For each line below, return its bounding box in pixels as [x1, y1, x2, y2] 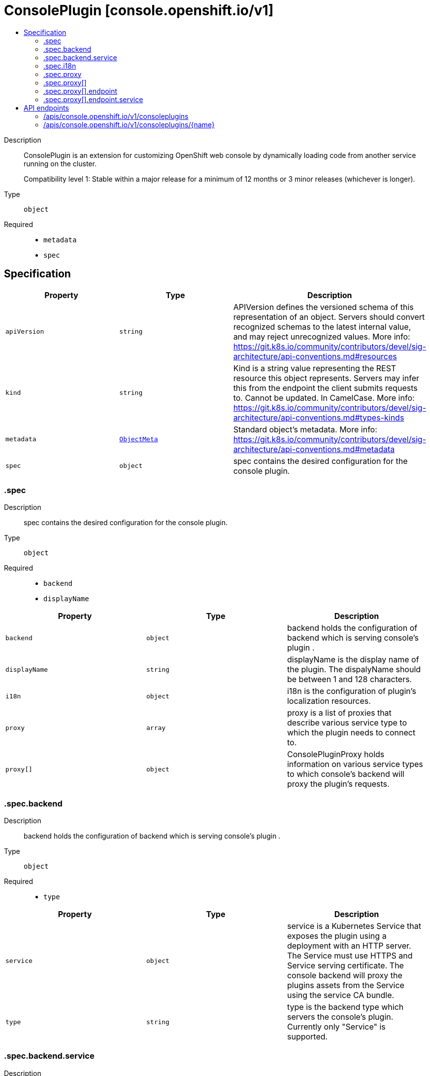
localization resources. [287, 696, 371, 706]
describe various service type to [287, 718, 407, 728]
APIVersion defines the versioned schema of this [233, 302, 414, 312]
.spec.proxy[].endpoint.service [43, 95, 143, 104]
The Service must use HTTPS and [287, 951, 413, 961]
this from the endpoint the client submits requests [233, 383, 418, 393]
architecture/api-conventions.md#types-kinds [233, 412, 404, 423]
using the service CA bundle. [287, 990, 395, 1000]
